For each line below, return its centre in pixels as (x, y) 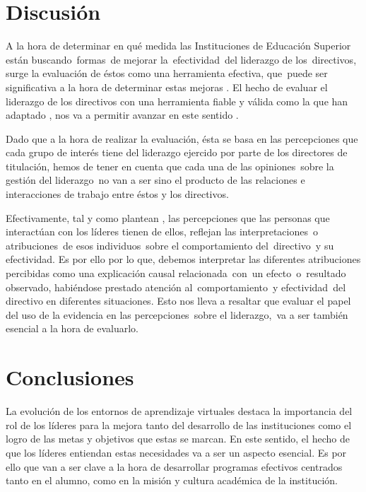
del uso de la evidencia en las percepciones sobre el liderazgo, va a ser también (177, 314)
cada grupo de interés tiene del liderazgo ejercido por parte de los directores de (177, 152)
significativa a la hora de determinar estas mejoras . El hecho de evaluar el (167, 87)
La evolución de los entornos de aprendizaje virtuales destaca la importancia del (179, 411)
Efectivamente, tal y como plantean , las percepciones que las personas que (168, 217)
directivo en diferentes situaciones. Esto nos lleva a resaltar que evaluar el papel (178, 301)
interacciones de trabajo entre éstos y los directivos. (117, 194)
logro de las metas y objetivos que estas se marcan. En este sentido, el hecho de (178, 439)
